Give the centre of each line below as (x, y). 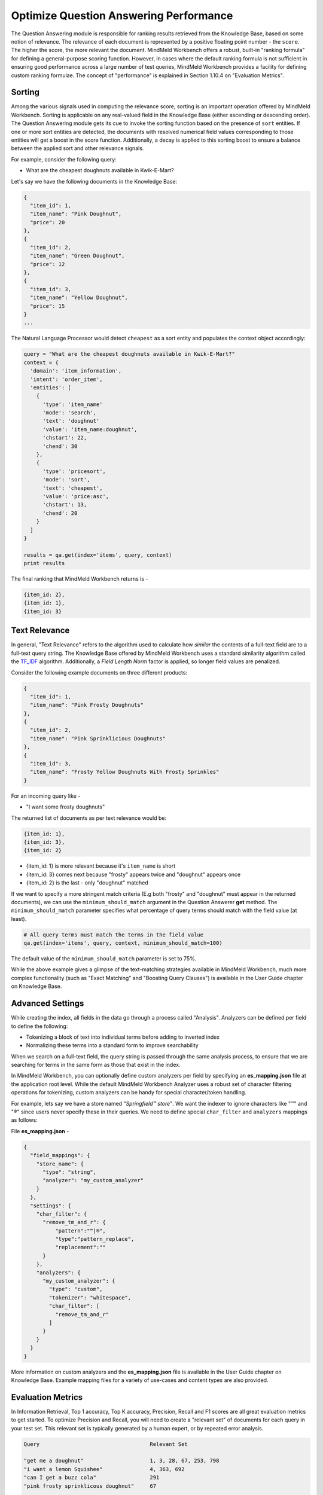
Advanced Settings (48, 1004)
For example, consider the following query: (64, 159)
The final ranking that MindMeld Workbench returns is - (80, 579)
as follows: (25, 1120)
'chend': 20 (60, 513)
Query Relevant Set (106, 1444)
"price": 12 (48, 264)
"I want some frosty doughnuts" (65, 807)
